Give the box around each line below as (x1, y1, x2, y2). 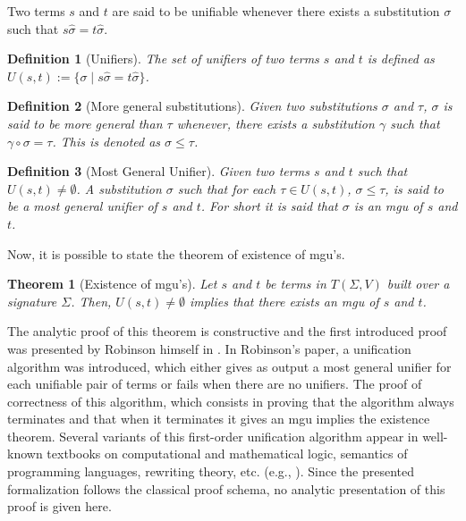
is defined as (367, 49, 435, 68)
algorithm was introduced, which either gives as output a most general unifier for (7, 357, 452, 375)
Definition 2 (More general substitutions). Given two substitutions (7, 97, 377, 115)
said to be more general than (7, 113, 163, 132)
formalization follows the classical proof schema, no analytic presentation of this (7, 479, 445, 498)
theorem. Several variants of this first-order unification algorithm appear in (7, 426, 419, 445)
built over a (386, 274, 450, 293)
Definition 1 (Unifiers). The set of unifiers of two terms (7, 49, 319, 68)
